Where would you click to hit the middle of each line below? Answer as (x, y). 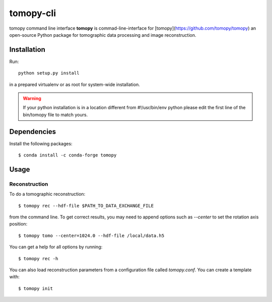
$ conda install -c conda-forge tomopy (67, 155)
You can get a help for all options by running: (56, 247)
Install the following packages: (41, 143)
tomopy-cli (33, 13)
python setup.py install (49, 73)
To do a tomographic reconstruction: (47, 194)
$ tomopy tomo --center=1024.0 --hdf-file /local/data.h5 (91, 236)
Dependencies (33, 132)
